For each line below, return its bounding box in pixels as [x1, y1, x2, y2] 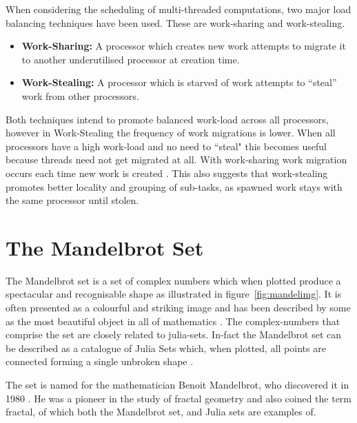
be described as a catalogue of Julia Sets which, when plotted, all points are [6, 340, 326, 355]
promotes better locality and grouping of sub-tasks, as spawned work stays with [6, 179, 343, 194]
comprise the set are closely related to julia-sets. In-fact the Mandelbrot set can [6, 327, 342, 342]
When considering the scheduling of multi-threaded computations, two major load [6, 2, 351, 16]
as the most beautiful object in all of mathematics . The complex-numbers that [6, 313, 340, 328]
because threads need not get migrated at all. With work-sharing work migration [6, 152, 347, 167]
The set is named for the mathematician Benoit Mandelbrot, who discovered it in [6, 378, 349, 391]
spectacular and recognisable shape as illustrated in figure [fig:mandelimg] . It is [6, 287, 342, 301]
